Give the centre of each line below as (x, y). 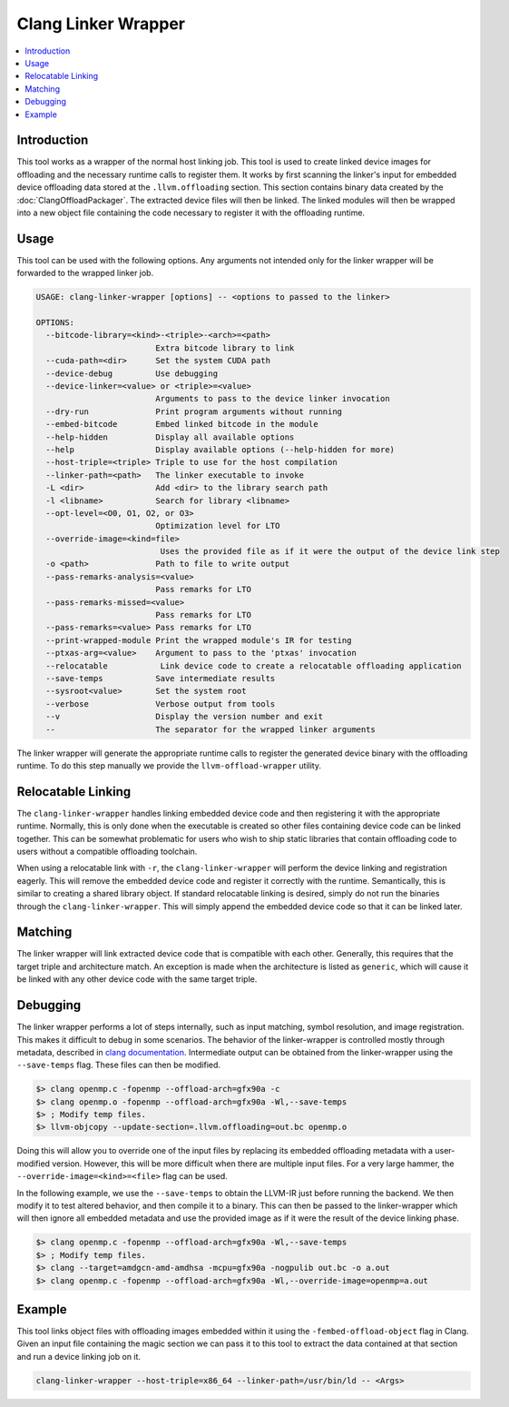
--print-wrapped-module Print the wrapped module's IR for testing (199, 640)
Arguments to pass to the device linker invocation (273, 399)
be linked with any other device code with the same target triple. (137, 979)
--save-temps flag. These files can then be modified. (119, 1065)
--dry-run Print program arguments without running (194, 411)
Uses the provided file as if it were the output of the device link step (330, 551)
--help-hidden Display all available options (170, 437)
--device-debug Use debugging (132, 373)
